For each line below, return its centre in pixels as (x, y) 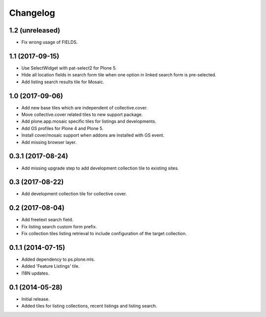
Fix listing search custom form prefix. (59, 226)
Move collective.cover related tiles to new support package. (82, 115)
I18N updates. (35, 273)
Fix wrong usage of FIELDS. (50, 42)
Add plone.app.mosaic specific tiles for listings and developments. (89, 121)
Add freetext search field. (47, 220)
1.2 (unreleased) (35, 30)
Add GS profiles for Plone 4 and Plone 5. (62, 128)
